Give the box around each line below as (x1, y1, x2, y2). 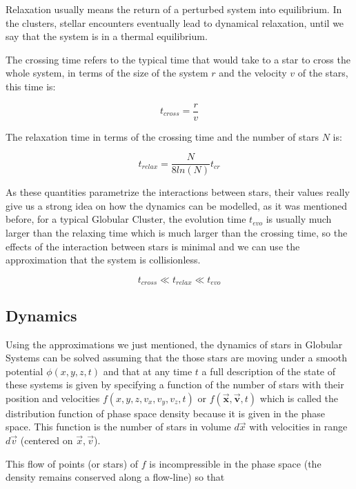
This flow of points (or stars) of (6, 456, 139, 470)
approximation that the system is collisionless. (6, 252, 201, 267)
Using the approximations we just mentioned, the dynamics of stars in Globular (6, 337, 343, 351)
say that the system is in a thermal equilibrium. (6, 29, 208, 43)
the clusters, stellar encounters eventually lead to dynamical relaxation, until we (6, 15, 344, 30)
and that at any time (103, 363, 192, 378)
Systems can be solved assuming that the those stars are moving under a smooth (6, 350, 348, 365)
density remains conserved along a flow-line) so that (6, 470, 225, 484)
